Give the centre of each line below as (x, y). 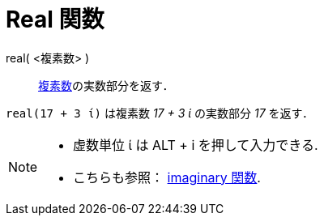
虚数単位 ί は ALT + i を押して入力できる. (196, 145)
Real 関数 (55, 19)
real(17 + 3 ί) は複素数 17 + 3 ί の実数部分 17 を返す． (160, 113)
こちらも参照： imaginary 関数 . (167, 177)
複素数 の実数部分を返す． (106, 85)
